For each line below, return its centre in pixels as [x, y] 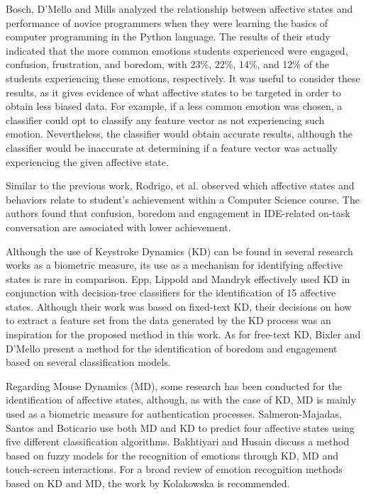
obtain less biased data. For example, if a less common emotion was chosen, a [174, 106]
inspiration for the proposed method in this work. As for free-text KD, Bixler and [183, 334]
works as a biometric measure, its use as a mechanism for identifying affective [174, 265]
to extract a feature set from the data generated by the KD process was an [168, 320]
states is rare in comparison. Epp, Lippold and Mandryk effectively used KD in [178, 278]
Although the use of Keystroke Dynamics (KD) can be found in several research [179, 251]
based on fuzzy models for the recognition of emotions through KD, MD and [172, 455]
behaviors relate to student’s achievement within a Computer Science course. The [183, 199]
